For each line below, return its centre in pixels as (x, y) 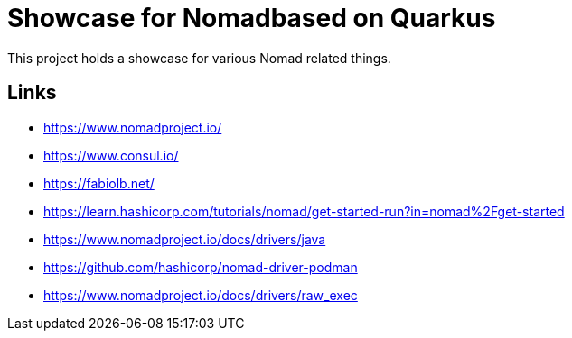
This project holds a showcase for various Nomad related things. (199, 58)
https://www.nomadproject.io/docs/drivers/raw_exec (201, 295)
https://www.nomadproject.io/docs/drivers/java (185, 239)
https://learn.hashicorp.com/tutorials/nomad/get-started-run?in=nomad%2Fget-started (304, 211)
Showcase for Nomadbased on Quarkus (252, 18)
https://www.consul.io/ (111, 155)
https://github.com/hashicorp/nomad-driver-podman (201, 267)
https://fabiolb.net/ (99, 183)
